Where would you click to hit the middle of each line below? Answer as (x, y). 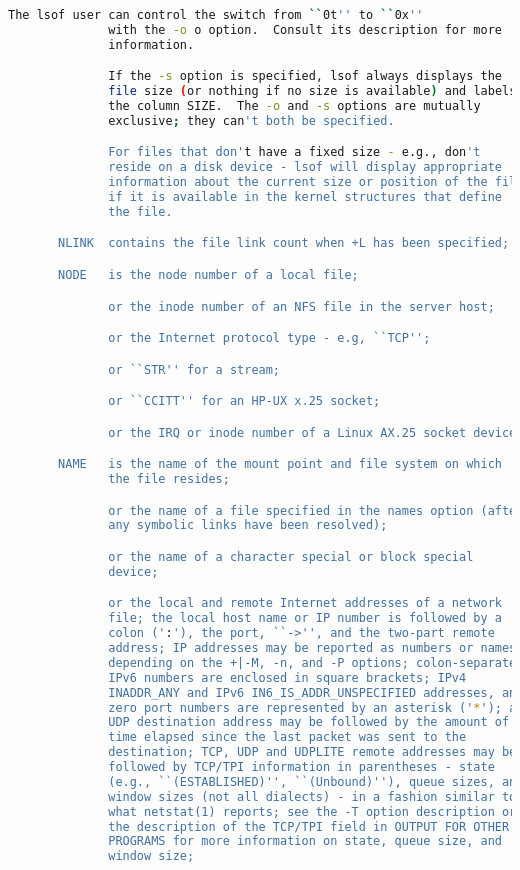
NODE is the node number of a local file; (208, 275)
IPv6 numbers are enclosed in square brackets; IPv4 (287, 677)
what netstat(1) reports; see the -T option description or (312, 811)
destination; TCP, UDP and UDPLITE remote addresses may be (312, 752)
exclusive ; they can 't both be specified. (251, 120)
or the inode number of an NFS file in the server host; (301, 306)
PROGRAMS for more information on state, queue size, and (305, 841)
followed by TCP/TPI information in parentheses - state (301, 767)
